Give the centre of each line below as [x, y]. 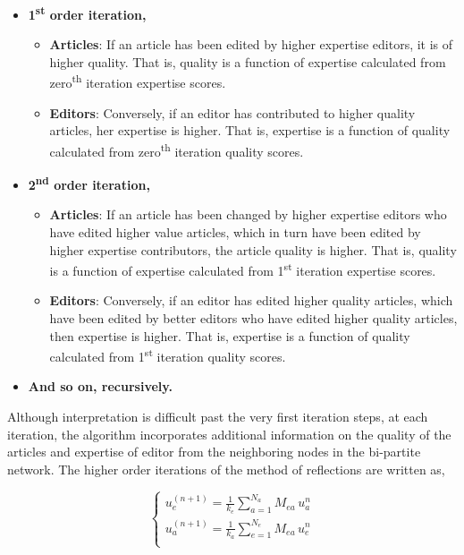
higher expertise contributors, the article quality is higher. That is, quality [253, 249]
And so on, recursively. [100, 386]
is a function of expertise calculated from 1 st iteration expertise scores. [243, 269]
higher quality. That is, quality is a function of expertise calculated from [248, 61]
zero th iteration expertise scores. [138, 81]
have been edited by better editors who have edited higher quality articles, [253, 318]
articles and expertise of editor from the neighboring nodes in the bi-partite [214, 452]
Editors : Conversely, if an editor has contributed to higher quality [232, 112]
